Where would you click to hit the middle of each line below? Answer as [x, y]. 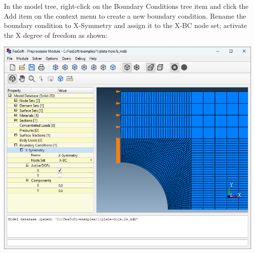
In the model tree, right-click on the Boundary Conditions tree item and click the [126, 6]
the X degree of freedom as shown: [56, 35]
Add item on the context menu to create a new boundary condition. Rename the [125, 15]
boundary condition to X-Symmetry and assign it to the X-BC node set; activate [126, 25]
